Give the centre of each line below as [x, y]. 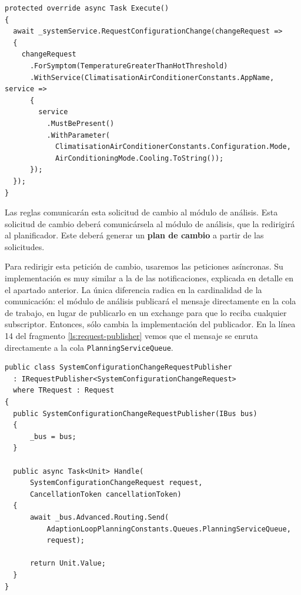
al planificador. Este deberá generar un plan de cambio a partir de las [134, 235]
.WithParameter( [78, 135]
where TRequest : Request [64, 390]
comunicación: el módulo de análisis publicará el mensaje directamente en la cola [150, 301]
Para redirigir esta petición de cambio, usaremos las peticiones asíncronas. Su [144, 266]
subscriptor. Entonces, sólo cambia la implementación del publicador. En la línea [150, 324]
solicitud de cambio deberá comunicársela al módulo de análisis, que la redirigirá [150, 223]
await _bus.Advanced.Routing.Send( [99, 517]
